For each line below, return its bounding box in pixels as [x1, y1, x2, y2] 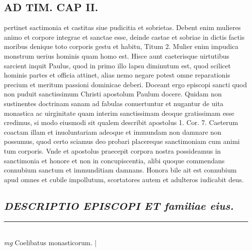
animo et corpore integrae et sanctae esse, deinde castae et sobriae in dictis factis [4, 31, 245, 42]
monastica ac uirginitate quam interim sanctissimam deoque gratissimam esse [4, 108, 235, 118]
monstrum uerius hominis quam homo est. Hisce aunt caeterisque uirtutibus [4, 50, 230, 61]
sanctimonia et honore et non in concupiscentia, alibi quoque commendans [4, 155, 225, 165]
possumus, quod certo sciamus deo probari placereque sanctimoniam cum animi [4, 136, 240, 146]
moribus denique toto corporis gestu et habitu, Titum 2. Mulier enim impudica [4, 41, 238, 51]
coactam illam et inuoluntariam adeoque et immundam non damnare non [4, 126, 221, 137]
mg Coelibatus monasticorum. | [4, 237, 97, 248]
